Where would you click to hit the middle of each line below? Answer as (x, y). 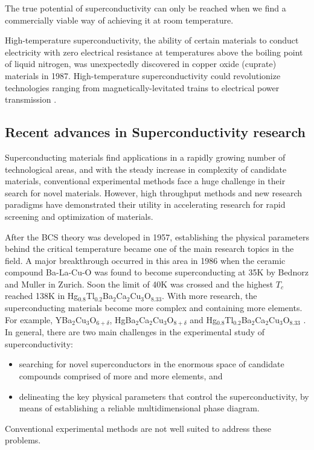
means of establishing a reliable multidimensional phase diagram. (139, 408)
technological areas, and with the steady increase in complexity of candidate (146, 169)
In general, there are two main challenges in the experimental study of (135, 332)
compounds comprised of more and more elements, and (121, 375)
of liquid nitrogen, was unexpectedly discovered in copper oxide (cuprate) (141, 64)
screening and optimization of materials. (79, 216)
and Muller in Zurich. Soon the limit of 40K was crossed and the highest (139, 284)
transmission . (31, 99)
